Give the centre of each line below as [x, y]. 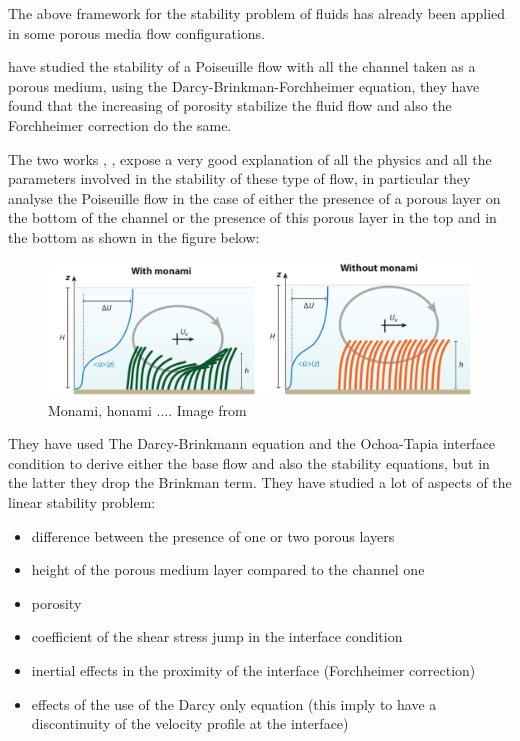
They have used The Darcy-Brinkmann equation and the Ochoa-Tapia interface [252, 443]
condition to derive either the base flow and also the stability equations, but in [249, 462]
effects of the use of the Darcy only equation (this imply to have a [234, 703]
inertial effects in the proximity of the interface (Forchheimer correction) [253, 670]
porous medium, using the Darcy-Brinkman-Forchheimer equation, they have [244, 85]
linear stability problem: [82, 502]
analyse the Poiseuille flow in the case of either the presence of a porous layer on [254, 197]
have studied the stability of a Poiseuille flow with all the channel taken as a [242, 66]
